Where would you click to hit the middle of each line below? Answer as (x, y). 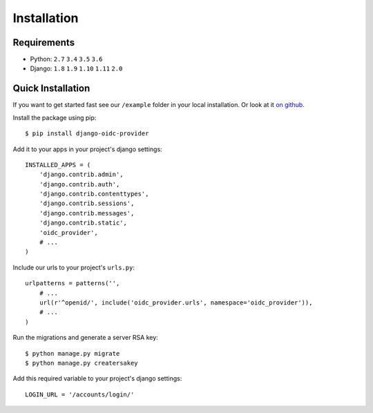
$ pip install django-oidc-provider (87, 134)
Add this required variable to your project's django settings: (97, 378)
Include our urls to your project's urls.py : (74, 267)
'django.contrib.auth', (79, 184)
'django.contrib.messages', (87, 213)
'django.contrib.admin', (81, 175)
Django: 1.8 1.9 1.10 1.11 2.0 (76, 68)
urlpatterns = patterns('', (73, 284)
